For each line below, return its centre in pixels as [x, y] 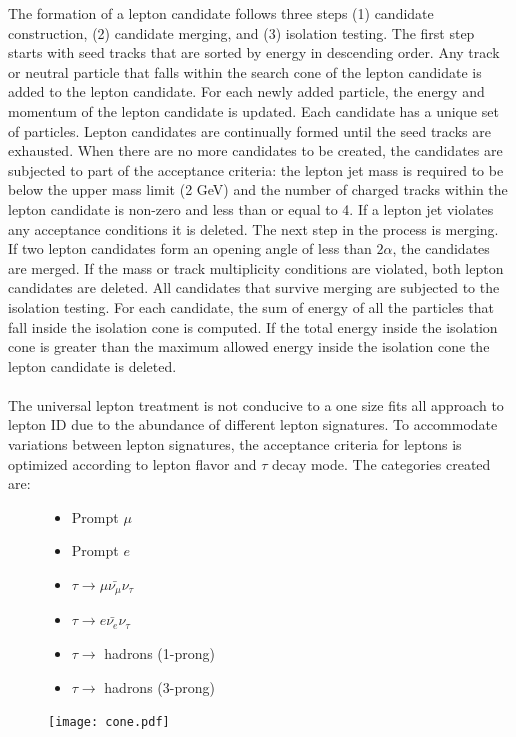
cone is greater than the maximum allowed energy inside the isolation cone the [249, 346]
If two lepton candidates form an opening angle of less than [190, 248]
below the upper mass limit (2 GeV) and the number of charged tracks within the [258, 189]
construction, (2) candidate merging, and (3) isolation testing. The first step [241, 32]
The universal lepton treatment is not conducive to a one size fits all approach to [256, 404]
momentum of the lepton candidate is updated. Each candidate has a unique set [253, 110]
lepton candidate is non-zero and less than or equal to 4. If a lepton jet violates [251, 208]
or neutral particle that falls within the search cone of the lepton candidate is [245, 71]
